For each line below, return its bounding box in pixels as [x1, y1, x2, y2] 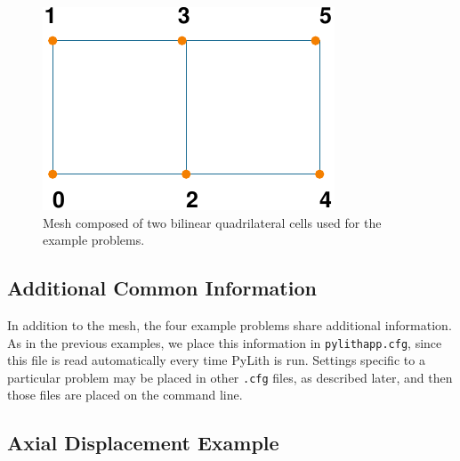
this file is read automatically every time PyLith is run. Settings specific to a [7, 351, 425, 369]
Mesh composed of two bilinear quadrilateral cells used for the [43, 213, 382, 231]
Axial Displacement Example [7, 429, 279, 457]
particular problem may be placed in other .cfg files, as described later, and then [7, 368, 453, 386]
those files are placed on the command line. [7, 385, 243, 404]
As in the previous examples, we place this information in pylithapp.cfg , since [7, 333, 442, 352]
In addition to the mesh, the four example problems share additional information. [7, 315, 452, 334]
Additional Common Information [7, 274, 317, 302]
